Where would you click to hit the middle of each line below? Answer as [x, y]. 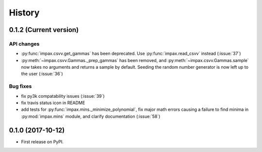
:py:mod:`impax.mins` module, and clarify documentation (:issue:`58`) [91, 116]
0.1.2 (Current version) [44, 30]
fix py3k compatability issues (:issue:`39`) [63, 96]
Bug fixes [20, 86]
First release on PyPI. [42, 142]
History [24, 13]
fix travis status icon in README [53, 103]
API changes [24, 44]
